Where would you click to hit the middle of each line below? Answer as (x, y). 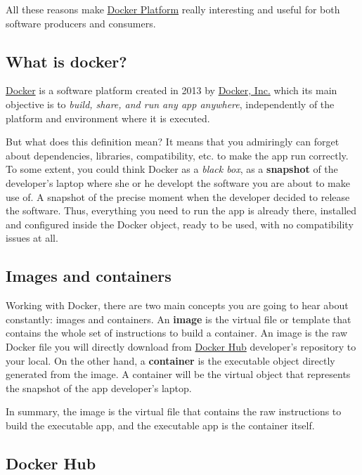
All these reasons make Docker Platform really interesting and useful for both (173, 9)
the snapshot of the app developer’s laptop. (99, 388)
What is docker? (66, 61)
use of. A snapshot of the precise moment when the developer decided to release (178, 196)
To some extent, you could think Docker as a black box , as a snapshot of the (172, 169)
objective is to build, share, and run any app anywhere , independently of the (170, 104)
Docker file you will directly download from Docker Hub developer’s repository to (181, 346)
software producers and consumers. (81, 23)
